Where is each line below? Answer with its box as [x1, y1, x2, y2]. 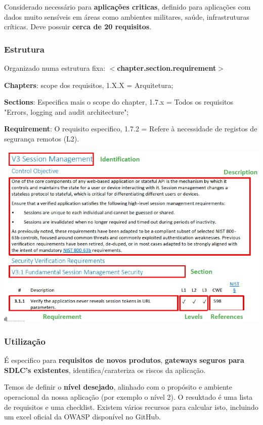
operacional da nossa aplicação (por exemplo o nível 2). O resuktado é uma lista [4, 392, 253, 402]
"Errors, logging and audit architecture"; [4, 106, 129, 117]
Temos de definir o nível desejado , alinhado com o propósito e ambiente [4, 382, 233, 392]
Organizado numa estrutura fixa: [4, 63, 106, 73]
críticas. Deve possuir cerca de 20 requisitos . [4, 21, 152, 32]
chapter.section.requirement [117, 63, 216, 73]
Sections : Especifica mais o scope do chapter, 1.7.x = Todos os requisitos [4, 97, 234, 107]
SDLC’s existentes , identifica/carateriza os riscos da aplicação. [4, 364, 206, 375]
